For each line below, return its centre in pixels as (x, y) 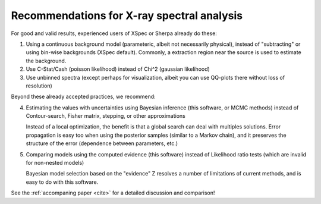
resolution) (39, 86)
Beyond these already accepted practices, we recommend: (83, 97)
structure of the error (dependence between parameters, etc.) (102, 143)
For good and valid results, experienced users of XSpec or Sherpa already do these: (114, 33)
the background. (46, 61)
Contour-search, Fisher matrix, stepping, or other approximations (106, 116)
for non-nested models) (55, 163)
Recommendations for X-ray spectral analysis (127, 15)
